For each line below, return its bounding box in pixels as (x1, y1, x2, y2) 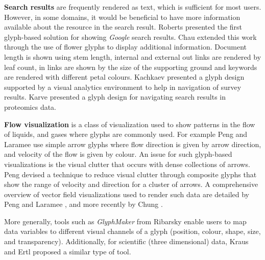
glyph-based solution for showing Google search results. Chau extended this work (4, 31, 257, 42)
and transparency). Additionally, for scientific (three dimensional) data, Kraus (4, 236, 249, 247)
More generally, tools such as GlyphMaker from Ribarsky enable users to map (4, 216, 247, 226)
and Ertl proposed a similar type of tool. (4, 246, 131, 256)
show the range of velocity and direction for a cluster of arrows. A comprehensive (4, 179, 258, 190)
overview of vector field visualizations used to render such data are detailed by (4, 188, 249, 199)
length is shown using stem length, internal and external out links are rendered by (4, 51, 261, 62)
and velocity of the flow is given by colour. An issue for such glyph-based (4, 149, 232, 159)
